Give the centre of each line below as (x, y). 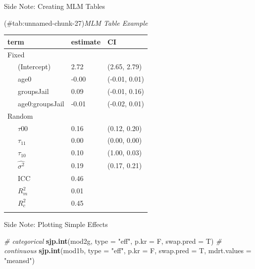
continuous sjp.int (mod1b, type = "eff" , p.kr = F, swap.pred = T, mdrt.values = (128, 250)
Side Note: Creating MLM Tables (55, 6)
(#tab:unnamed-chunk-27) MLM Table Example (76, 22)
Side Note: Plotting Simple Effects (56, 224)
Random (20, 115)
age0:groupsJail (41, 103)
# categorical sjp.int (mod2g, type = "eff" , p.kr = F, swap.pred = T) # (113, 241)
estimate (86, 41)
